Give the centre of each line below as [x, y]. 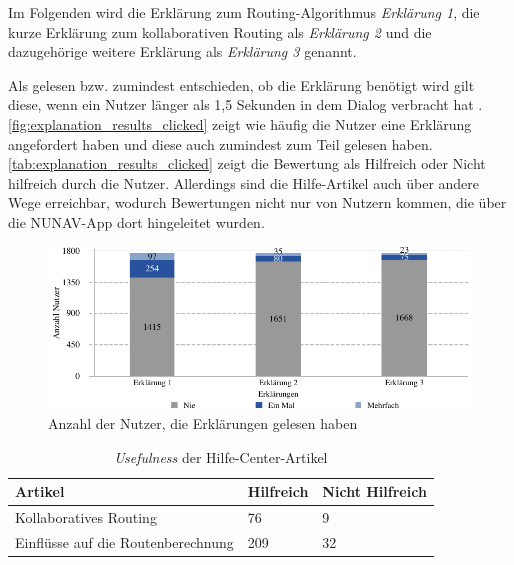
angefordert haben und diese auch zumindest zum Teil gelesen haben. [220, 143]
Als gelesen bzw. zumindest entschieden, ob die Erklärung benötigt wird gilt [241, 84]
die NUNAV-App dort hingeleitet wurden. [136, 221]
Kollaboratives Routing [86, 516]
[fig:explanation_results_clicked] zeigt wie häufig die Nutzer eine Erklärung [240, 123]
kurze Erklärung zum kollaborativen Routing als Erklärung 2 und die [220, 31]
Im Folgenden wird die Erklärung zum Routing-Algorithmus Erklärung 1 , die [244, 12]
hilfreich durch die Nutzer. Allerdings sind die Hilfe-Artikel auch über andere [244, 182]
